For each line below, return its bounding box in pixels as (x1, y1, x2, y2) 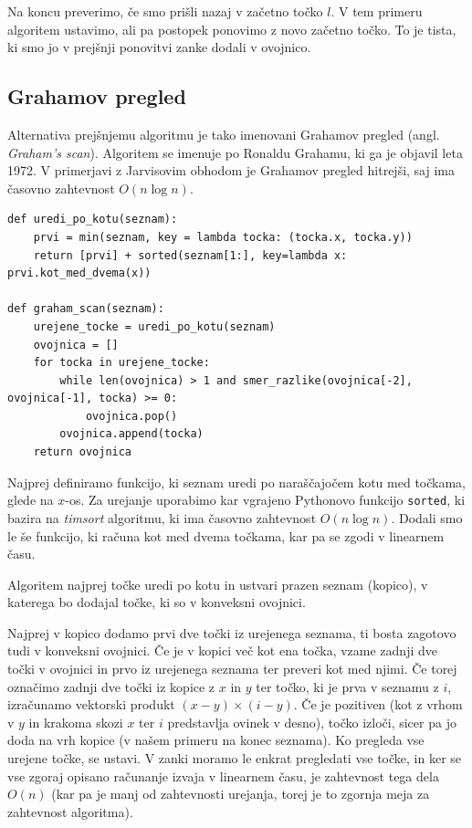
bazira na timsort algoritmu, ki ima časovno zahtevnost (7, 508, 317, 527)
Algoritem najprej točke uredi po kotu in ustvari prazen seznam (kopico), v (7, 574, 428, 593)
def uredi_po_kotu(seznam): (7, 213, 178, 226)
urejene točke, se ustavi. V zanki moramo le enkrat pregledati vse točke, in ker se (7, 749, 462, 768)
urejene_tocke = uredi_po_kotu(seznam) (33, 320, 276, 333)
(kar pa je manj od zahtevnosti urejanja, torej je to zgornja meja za (51, 784, 430, 803)
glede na (7, 490, 54, 509)
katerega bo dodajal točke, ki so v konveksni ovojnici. (7, 592, 306, 612)
